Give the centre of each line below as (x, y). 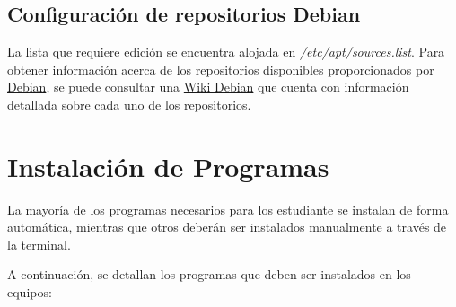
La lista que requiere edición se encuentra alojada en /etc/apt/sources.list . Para (226, 52)
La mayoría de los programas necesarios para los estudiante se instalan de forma (228, 209)
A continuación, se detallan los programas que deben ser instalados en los (209, 274)
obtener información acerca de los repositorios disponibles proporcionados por (221, 69)
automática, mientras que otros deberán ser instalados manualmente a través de (227, 227)
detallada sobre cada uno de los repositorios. (129, 104)
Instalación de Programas (168, 166)
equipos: (30, 292)
